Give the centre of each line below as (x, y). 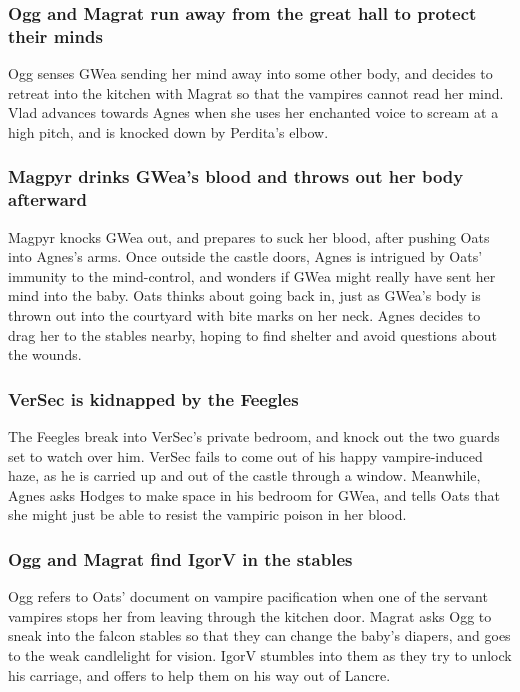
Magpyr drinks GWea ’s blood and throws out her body (236, 176)
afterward (47, 199)
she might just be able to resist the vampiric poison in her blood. (207, 514)
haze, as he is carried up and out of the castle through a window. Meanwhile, (244, 475)
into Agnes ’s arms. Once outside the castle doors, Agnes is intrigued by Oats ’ (245, 256)
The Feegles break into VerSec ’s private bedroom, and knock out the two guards (254, 436)
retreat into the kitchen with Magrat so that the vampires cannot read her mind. (256, 92)
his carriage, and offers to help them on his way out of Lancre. (199, 674)
